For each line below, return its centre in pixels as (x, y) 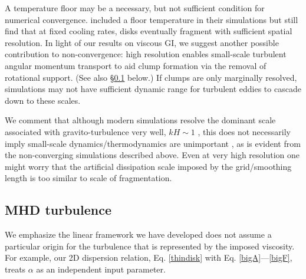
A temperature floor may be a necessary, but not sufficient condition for (135, 8)
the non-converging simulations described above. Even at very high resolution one (152, 155)
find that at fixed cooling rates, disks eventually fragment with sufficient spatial (149, 31)
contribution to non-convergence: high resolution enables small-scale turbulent (146, 54)
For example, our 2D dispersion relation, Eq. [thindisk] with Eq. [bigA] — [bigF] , (149, 257)
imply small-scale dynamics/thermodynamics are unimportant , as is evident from (153, 143)
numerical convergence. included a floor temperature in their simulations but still (152, 19)
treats (15, 269)
